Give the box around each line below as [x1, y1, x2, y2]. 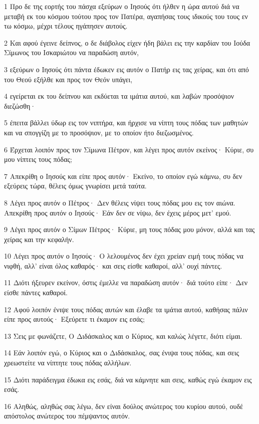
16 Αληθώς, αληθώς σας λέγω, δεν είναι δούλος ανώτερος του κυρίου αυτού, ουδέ [4, 400, 243, 411]
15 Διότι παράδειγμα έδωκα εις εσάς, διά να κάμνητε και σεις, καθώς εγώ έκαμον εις [4, 374, 252, 384]
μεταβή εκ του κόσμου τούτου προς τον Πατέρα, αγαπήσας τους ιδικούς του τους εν [4, 11, 248, 21]
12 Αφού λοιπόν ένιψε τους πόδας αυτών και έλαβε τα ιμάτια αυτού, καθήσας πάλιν [4, 304, 248, 314]
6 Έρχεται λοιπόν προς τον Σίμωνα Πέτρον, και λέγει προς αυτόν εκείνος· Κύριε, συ [4, 144, 254, 154]
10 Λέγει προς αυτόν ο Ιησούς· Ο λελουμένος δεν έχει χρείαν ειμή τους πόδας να [4, 251, 243, 261]
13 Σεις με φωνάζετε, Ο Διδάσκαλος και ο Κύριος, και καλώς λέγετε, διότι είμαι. [4, 330, 242, 341]
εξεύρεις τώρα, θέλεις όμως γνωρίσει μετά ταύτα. [4, 180, 147, 191]
